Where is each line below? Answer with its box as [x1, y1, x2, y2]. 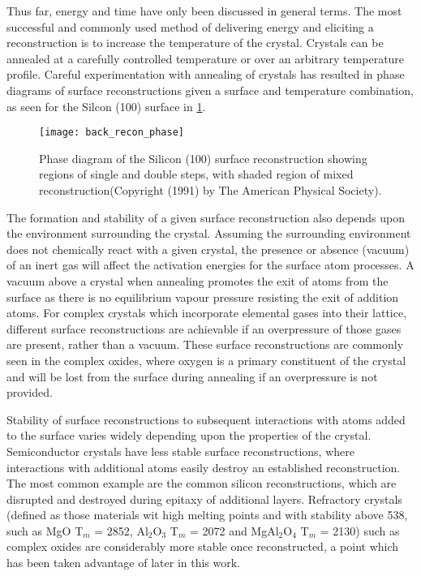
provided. [6, 384, 53, 401]
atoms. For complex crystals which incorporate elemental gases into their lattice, [6, 304, 407, 321]
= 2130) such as [320, 522, 400, 539]
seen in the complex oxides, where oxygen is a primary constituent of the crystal [6, 351, 406, 368]
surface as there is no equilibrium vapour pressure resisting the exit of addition [6, 288, 399, 305]
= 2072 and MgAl [189, 522, 279, 539]
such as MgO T [6, 522, 84, 539]
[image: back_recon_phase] [39, 127, 184, 139]
